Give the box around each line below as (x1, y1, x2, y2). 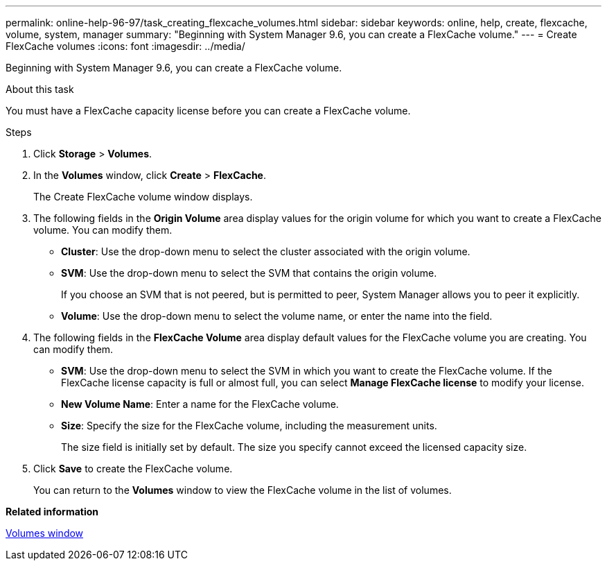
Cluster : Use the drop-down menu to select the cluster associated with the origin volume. (61, 246, 470, 257)
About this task (6, 83, 74, 95)
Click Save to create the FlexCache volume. (33, 463, 233, 474)
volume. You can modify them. (33, 224, 173, 236)
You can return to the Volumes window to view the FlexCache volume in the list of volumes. (33, 484, 452, 496)
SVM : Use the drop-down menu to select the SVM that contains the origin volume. (61, 267, 437, 279)
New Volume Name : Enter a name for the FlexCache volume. (61, 398, 339, 410)
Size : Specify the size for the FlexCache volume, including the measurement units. (61, 420, 437, 431)
